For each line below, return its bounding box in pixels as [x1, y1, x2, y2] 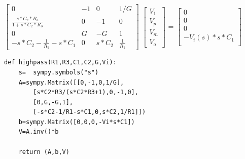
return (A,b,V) [18, 148, 69, 155]
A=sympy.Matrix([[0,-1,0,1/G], [18, 78, 124, 86]
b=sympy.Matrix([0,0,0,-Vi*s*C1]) [18, 118, 135, 126]
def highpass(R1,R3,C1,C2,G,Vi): [4, 59, 117, 66]
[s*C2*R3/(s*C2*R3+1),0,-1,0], [33, 89, 138, 96]
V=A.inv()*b [18, 128, 59, 136]
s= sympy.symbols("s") [18, 68, 99, 76]
